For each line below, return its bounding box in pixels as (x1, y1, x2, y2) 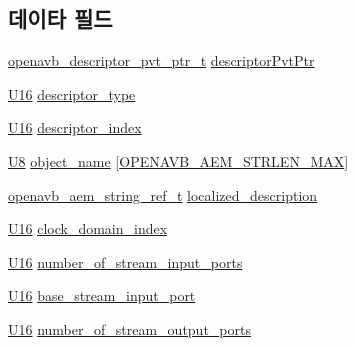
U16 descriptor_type (8, 83, 136, 104)
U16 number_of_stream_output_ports (8, 318, 251, 339)
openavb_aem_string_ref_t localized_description (8, 184, 318, 205)
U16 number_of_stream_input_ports (8, 251, 243, 272)
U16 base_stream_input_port (8, 285, 196, 306)
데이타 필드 (8, 3, 113, 34)
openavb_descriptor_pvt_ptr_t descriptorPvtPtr (8, 50, 315, 71)
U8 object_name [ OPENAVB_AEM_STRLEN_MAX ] (8, 150, 349, 171)
